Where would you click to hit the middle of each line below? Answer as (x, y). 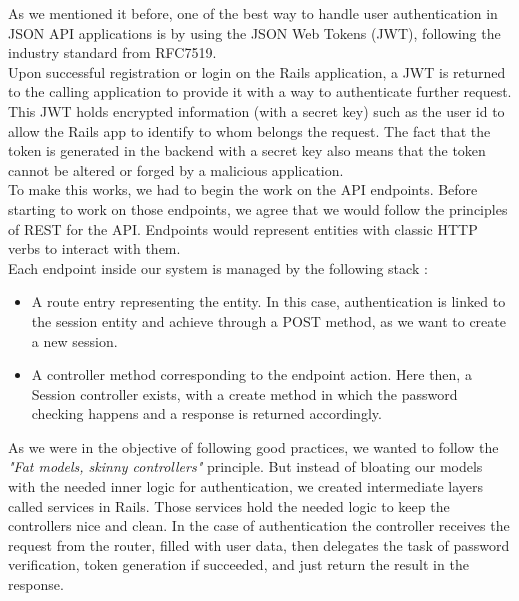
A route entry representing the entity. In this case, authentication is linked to (268, 301)
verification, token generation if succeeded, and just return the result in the (238, 564)
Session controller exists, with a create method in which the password (244, 393)
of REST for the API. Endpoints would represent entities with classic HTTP (243, 228)
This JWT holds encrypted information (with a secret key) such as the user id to (256, 110)
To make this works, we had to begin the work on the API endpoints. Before (243, 189)
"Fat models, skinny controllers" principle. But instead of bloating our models (245, 466)
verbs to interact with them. (94, 248)
